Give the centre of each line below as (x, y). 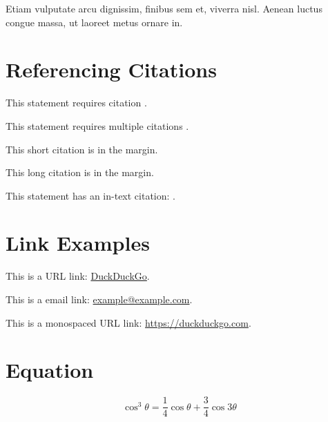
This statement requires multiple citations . (97, 125)
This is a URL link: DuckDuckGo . (78, 276)
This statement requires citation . (76, 103)
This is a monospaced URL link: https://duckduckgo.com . (128, 322)
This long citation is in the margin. (80, 172)
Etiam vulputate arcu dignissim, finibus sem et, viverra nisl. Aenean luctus (164, 8)
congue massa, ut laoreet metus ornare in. (94, 22)
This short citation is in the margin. (82, 149)
